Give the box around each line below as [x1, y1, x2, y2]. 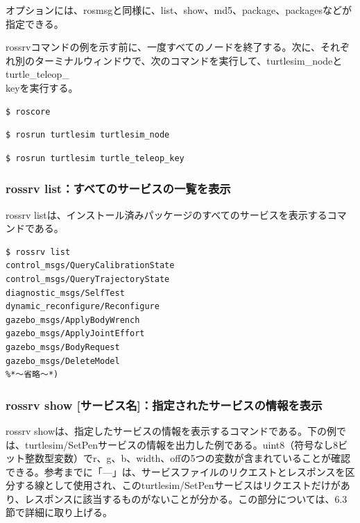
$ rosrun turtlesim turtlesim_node [6, 130, 170, 140]
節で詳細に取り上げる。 [6, 505, 112, 520]
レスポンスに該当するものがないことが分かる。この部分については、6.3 [24, 491, 348, 506]
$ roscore [6, 106, 51, 117]
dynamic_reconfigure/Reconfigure [6, 301, 160, 312]
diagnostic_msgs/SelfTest [6, 288, 125, 298]
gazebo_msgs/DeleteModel [6, 356, 120, 366]
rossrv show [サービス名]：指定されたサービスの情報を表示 [6, 396, 323, 413]
